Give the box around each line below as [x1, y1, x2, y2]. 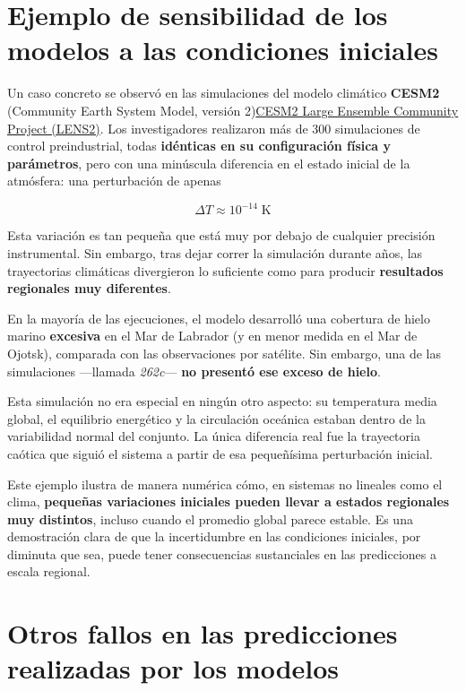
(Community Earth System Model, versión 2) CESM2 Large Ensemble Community [7, 100, 459, 119]
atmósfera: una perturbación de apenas [7, 171, 221, 190]
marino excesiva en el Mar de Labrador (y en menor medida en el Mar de [7, 326, 418, 345]
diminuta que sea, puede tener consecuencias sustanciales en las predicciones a [7, 544, 436, 563]
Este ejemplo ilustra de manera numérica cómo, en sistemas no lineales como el [7, 474, 443, 493]
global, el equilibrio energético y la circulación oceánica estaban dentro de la [7, 409, 426, 428]
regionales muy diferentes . [7, 279, 171, 298]
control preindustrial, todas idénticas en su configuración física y [7, 136, 392, 155]
